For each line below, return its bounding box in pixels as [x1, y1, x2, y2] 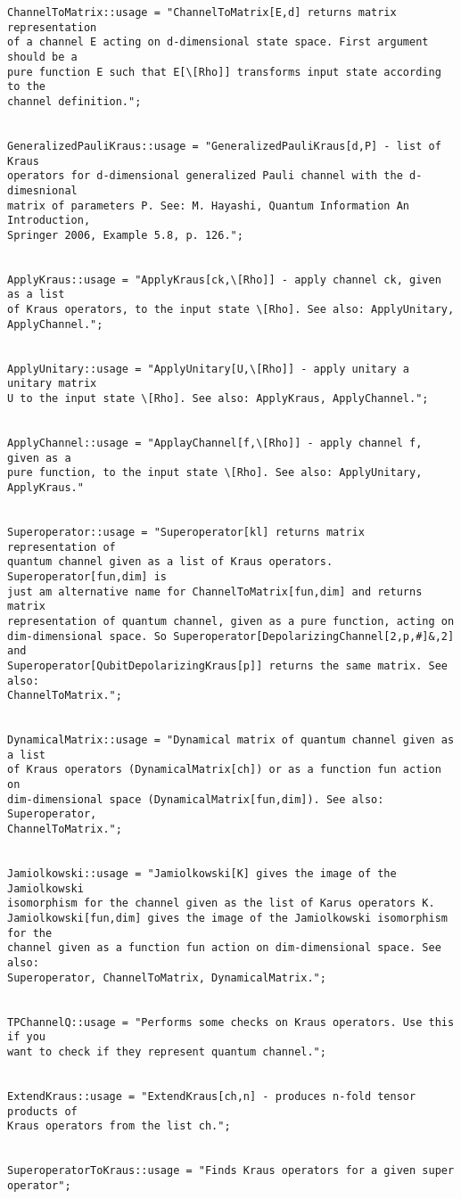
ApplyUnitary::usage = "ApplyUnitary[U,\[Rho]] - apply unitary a [7, 362, 410, 375]
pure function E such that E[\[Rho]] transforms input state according [7, 65, 441, 78]
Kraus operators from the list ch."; [7, 1120, 231, 1133]
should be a [7, 50, 78, 63]
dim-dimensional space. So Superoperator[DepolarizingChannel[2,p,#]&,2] [7, 629, 455, 643]
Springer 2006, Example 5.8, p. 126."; [7, 228, 243, 242]
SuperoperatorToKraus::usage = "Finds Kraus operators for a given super [7, 1164, 455, 1178]
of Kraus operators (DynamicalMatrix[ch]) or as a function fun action [7, 763, 441, 776]
